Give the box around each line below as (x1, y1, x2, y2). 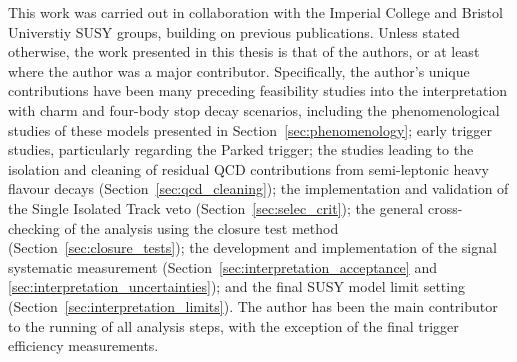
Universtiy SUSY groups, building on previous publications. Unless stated (8, 21, 460, 42)
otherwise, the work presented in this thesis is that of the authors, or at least (8, 41, 480, 62)
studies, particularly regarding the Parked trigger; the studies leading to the (8, 139, 474, 160)
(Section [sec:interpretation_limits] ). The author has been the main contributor (8, 295, 498, 316)
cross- (427, 197, 463, 218)
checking (8, 217, 60, 238)
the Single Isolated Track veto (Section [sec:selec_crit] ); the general (8, 197, 424, 218)
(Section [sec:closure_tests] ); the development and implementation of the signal (8, 237, 497, 258)
